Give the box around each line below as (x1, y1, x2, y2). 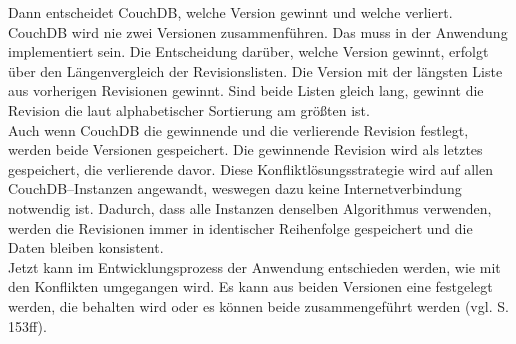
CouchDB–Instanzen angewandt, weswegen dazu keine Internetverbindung (8, 178, 462, 199)
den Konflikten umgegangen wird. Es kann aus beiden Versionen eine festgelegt (8, 276, 493, 297)
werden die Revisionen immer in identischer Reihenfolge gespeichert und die (8, 217, 473, 238)
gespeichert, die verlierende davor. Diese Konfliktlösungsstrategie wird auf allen (8, 158, 493, 179)
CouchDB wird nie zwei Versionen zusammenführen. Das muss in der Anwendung (8, 21, 508, 42)
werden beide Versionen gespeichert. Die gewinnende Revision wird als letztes (8, 139, 483, 160)
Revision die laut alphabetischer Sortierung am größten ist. (8, 99, 370, 120)
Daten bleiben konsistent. (8, 237, 164, 258)
